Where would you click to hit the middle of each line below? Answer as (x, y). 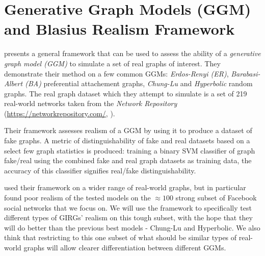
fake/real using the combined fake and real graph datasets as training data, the (128, 160)
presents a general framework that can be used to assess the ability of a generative (132, 53)
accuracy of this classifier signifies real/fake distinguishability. (100, 170)
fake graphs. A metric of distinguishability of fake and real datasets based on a (127, 140)
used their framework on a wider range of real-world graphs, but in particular (125, 187)
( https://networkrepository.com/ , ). (60, 113)
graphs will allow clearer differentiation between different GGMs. (125, 247)
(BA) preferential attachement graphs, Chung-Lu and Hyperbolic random (139, 83)
